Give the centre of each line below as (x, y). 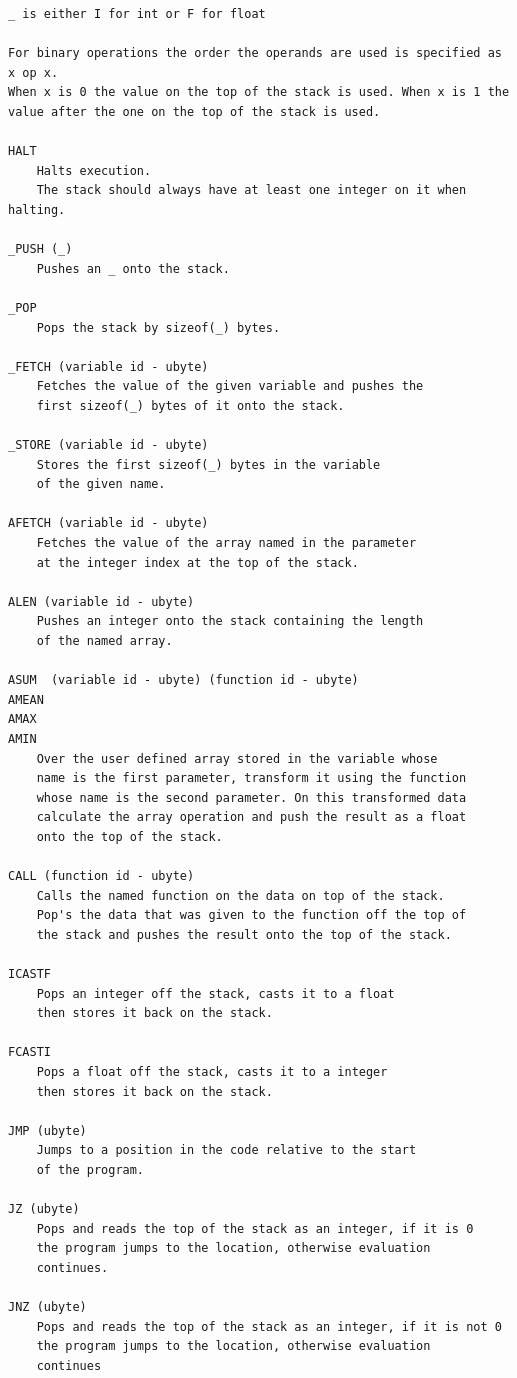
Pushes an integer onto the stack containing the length (230, 621)
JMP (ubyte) (47, 1130)
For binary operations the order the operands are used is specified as (255, 53)
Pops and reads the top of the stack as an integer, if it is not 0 (269, 1326)
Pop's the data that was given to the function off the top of (251, 915)
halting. (37, 209)
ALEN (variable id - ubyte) (101, 601)
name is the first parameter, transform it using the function (251, 778)
